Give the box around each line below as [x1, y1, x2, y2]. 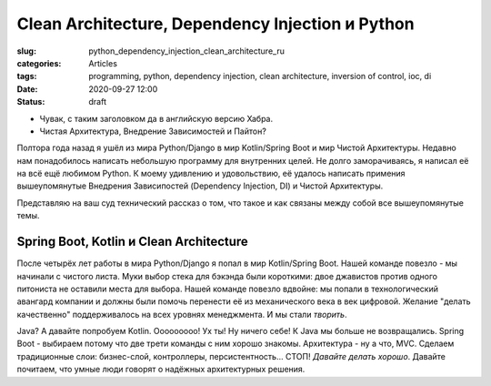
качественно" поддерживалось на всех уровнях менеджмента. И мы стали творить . [16, 309, 347, 320]
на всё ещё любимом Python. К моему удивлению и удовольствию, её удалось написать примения [16, 168, 406, 179]
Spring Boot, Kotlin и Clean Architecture [16, 234, 249, 249]
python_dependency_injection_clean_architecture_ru [88, 46, 286, 56]
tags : [16, 71, 37, 82]
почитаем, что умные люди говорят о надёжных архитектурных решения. [16, 364, 306, 375]
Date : [16, 83, 38, 95]
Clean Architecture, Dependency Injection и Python [16, 14, 415, 34]
